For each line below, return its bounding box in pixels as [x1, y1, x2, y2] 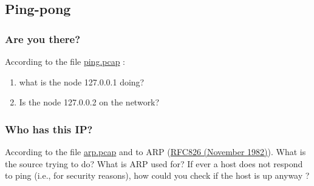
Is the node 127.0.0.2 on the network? [19, 96, 160, 108]
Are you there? [5, 31, 81, 46]
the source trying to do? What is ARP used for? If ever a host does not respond [5, 157, 303, 170]
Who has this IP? [5, 121, 93, 136]
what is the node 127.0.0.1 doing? [19, 75, 145, 88]
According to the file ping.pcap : [5, 55, 126, 67]
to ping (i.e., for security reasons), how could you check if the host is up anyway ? [5, 169, 310, 182]
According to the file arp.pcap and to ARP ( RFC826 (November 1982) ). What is [5, 145, 306, 158]
